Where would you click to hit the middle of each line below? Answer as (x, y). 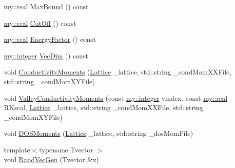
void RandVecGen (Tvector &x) (51, 159)
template (17, 149)
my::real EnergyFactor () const (50, 39)
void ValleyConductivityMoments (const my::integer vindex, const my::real (116, 98)
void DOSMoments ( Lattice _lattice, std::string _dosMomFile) (98, 133)
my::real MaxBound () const (46, 6)
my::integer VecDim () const (46, 55)
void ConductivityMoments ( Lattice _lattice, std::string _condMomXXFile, (118, 72)
